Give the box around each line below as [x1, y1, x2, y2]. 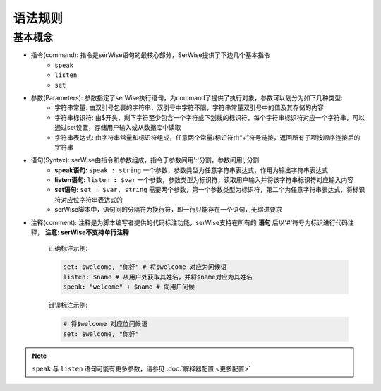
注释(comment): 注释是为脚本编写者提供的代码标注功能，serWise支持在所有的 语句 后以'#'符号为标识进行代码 [30, 218, 349, 227]
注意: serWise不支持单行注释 [44, 228, 130, 236]
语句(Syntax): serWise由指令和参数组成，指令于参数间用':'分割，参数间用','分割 [30, 156, 260, 164]
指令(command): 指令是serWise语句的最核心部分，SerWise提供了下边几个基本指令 [30, 51, 271, 59]
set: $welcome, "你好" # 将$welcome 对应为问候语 [63, 263, 227, 271]
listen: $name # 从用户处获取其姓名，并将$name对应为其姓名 [63, 272, 253, 281]
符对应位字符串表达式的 [54, 195, 123, 204]
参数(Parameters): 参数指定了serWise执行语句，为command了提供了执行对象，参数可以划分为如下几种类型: [30, 93, 344, 102]
